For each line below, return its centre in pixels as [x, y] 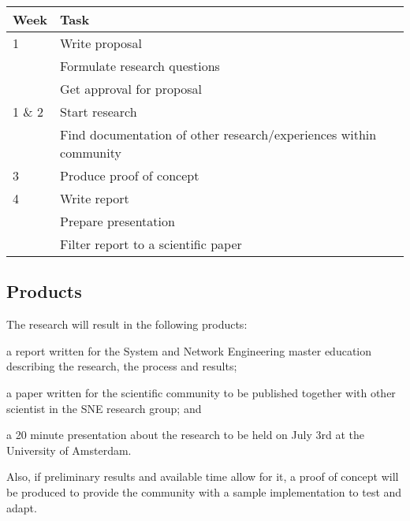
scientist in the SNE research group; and [104, 408]
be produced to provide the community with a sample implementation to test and [204, 491]
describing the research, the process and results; [122, 366]
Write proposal [101, 43]
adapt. [22, 507]
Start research [99, 112]
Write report [95, 198]
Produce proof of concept [130, 175]
